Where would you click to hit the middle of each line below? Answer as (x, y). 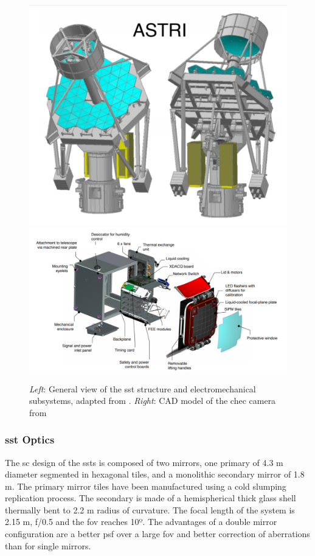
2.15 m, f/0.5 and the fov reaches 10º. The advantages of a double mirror (141, 522)
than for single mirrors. (48, 545)
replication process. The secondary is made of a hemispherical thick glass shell (151, 498)
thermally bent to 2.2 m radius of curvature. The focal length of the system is (150, 509)
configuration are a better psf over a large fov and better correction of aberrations (157, 534)
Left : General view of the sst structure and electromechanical (143, 388)
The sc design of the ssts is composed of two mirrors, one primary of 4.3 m (144, 462)
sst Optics (30, 440)
